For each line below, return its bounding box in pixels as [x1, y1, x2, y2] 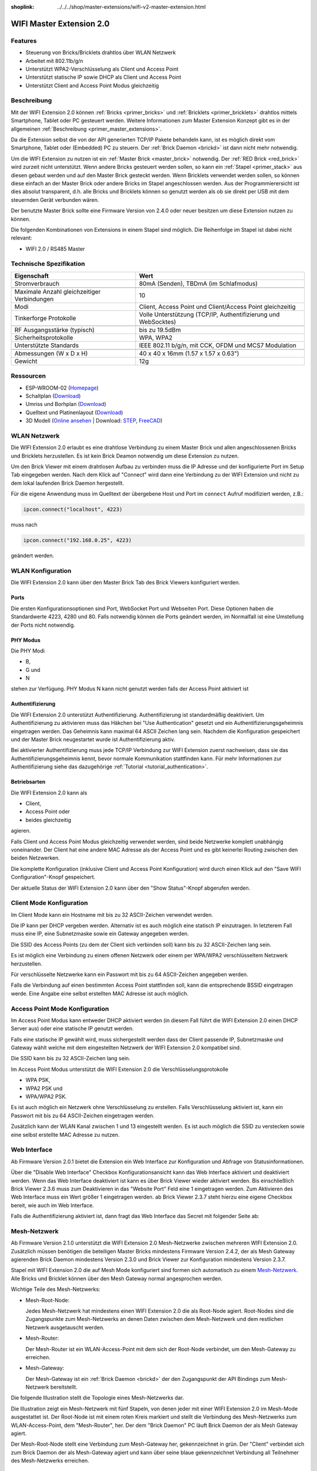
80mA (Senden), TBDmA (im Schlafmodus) [139, 279, 258, 288]
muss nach [11, 521, 38, 528]
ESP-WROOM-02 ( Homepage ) [25, 384, 99, 391]
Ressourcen [11, 372, 46, 380]
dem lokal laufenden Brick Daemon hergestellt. [11, 480, 124, 487]
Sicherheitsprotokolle [14, 333, 73, 341]
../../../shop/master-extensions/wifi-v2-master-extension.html [57, 4, 206, 10]
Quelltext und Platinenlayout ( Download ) [25, 409, 123, 416]
